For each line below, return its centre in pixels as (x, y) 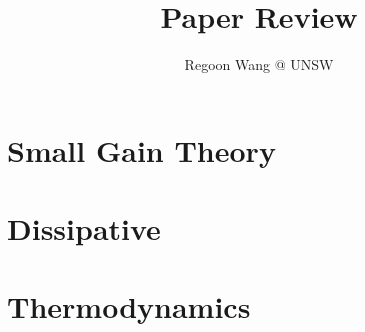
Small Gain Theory (141, 149)
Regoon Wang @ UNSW (259, 64)
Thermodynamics (129, 306)
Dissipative (84, 228)
